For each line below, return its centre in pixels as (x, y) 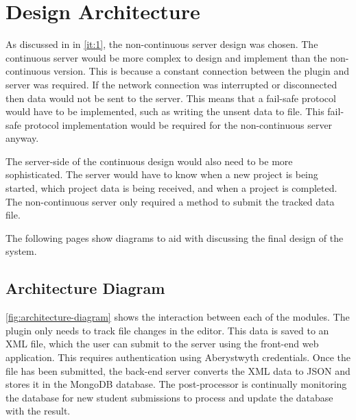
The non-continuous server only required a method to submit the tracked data (170, 201)
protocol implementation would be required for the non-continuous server (178, 124)
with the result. (38, 411)
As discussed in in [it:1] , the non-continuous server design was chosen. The (162, 44)
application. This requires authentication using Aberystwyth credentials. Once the (178, 357)
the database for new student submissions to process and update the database (169, 397)
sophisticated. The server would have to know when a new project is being (162, 174)
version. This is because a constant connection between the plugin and (201, 71)
